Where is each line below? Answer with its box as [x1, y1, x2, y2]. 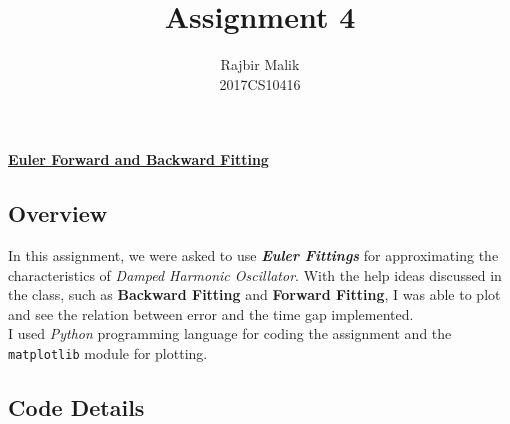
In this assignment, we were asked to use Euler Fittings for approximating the [8, 245, 499, 266]
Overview [8, 198, 108, 229]
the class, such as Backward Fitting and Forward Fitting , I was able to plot [8, 284, 501, 305]
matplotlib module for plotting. [8, 343, 208, 364]
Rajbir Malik [220, 54, 300, 75]
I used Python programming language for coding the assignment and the [8, 323, 452, 344]
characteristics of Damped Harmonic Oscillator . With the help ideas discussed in [8, 264, 502, 285]
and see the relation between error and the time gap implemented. [8, 303, 414, 324]
